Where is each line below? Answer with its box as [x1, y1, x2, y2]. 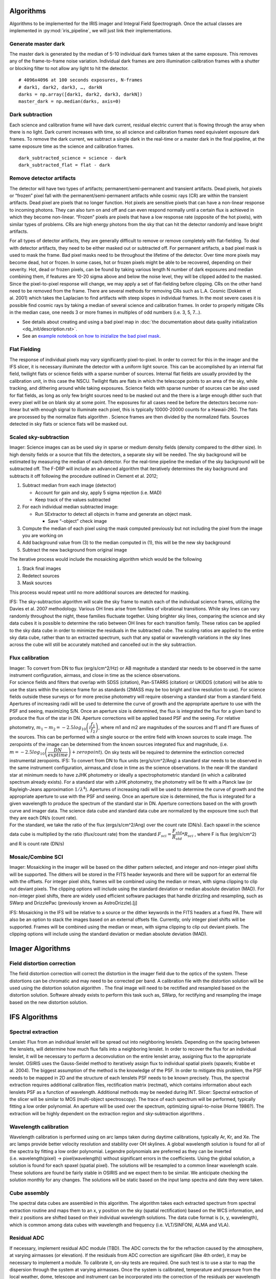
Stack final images [22, 565, 61, 571]
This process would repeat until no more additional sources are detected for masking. [9, 589, 190, 596]
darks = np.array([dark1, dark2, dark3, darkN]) [18, 92, 143, 97]
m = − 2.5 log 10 [9, 749, 45, 757]
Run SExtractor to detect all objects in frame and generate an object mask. [35, 511, 192, 517]
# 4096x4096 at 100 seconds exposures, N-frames [18, 77, 143, 83]
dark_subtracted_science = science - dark [18, 155, 127, 161]
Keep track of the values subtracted [35, 496, 111, 502]
